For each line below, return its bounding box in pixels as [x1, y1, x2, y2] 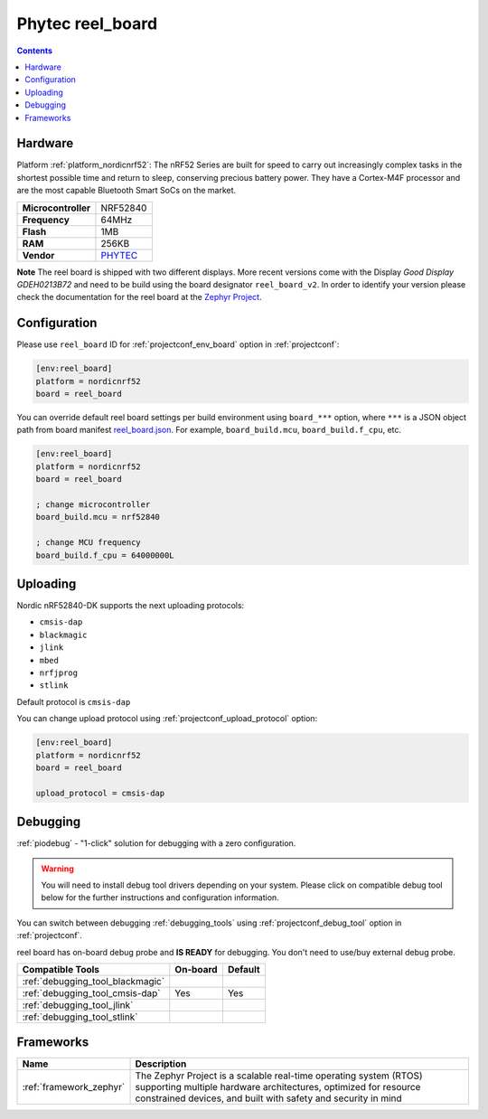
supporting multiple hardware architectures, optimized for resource [135, 1081, 421, 1094]
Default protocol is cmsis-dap [16, 696, 131, 707]
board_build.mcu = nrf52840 [35, 512, 160, 522]
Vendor [22, 249, 55, 261]
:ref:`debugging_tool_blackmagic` [22, 974, 165, 987]
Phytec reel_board [16, 14, 158, 33]
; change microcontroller [35, 499, 151, 510]
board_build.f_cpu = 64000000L [35, 550, 175, 560]
